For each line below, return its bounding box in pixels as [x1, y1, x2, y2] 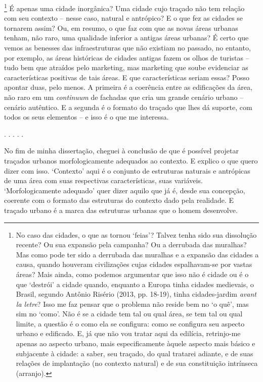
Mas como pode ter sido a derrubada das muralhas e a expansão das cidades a [16, 249, 259, 259]
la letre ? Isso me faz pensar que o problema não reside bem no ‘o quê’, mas [16, 298, 249, 309]
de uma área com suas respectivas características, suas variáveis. [4, 175, 203, 186]
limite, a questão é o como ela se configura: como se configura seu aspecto [16, 318, 245, 329]
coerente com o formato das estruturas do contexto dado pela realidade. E [4, 195, 234, 205]
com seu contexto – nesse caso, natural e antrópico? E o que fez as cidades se [4, 13, 243, 23]
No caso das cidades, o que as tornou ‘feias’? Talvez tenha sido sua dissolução [16, 229, 257, 240]
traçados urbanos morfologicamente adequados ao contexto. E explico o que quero [4, 155, 258, 166]
